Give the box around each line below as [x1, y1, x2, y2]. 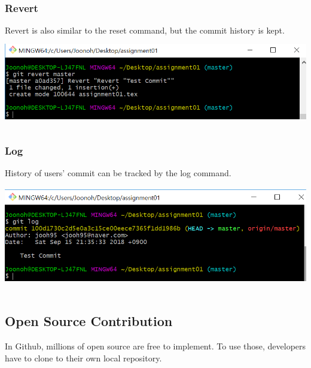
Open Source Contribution [5, 312, 173, 330]
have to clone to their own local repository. [5, 351, 162, 364]
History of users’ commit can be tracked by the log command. [5, 166, 231, 179]
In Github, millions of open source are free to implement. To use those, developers [5, 340, 306, 352]
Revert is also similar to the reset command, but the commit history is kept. [5, 24, 285, 37]
